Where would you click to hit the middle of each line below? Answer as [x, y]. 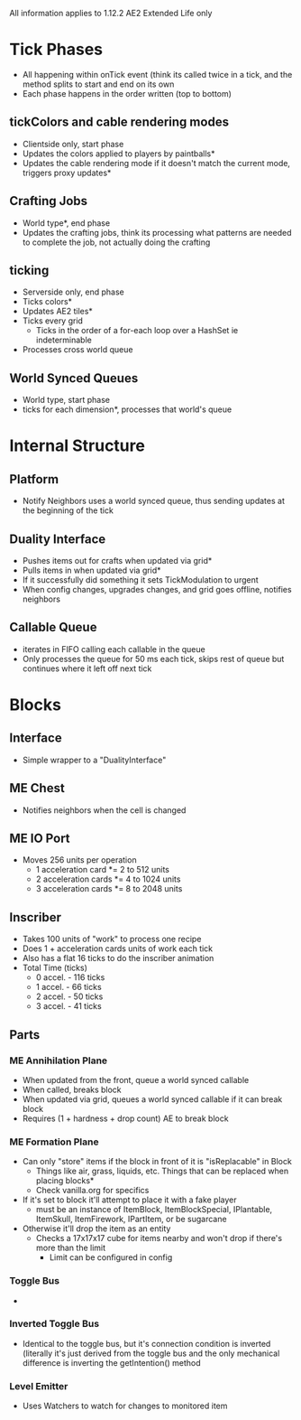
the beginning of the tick [68, 510]
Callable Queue [53, 627]
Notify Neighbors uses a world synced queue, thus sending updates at [154, 501]
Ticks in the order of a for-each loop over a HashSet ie [137, 331]
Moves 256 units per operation [79, 860]
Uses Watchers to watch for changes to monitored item [125, 1406]
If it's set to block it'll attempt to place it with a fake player [129, 1200]
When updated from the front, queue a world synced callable [136, 1079]
